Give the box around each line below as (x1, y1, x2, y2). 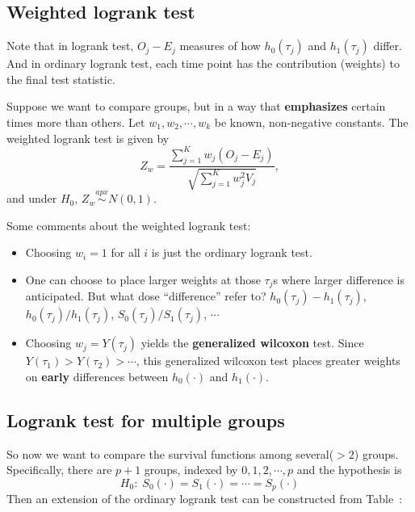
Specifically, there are (6, 461, 112, 478)
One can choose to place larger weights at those (25, 271, 261, 287)
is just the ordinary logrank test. (151, 244, 312, 261)
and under (6, 190, 57, 207)
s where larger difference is (273, 271, 405, 287)
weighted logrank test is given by (6, 129, 170, 146)
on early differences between (25, 367, 169, 384)
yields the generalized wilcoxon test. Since (140, 334, 364, 351)
